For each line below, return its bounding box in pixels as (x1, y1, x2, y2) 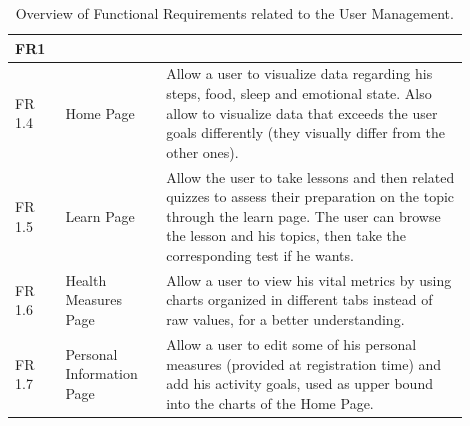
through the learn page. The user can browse (166, 205, 441, 226)
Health (65, 269, 107, 290)
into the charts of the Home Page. (166, 392, 374, 413)
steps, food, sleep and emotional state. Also (166, 83, 432, 104)
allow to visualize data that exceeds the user (166, 102, 438, 123)
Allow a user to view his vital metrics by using (166, 269, 452, 290)
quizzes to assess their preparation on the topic (166, 186, 455, 207)
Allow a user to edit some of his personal (166, 333, 417, 354)
